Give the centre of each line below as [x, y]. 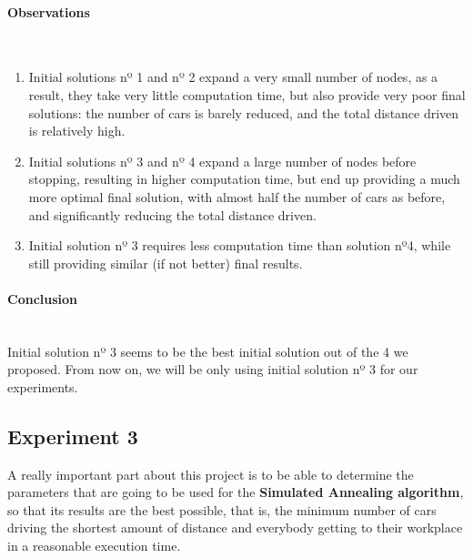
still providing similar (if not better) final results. [166, 263]
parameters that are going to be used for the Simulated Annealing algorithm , [236, 492]
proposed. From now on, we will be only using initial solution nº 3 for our [213, 369]
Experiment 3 [73, 436]
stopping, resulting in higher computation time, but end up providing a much [244, 179]
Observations [49, 11]
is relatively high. [77, 131]
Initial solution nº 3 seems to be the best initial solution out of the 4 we [208, 351]
